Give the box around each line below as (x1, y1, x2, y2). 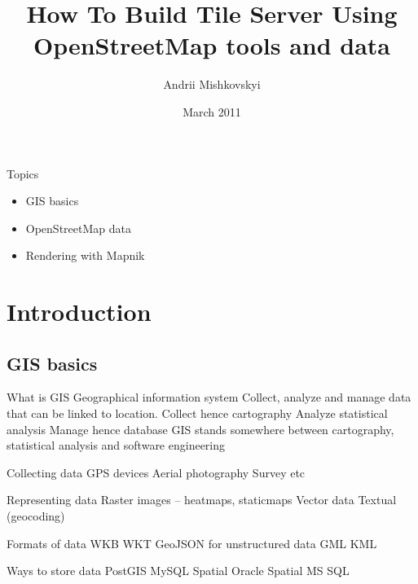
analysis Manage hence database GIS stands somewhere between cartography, (7, 420, 394, 437)
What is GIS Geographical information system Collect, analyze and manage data (7, 389, 411, 406)
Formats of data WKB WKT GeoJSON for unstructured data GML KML (7, 534, 377, 551)
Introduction (7, 295, 152, 328)
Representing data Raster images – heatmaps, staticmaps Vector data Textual (7, 491, 397, 508)
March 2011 (183, 103, 241, 120)
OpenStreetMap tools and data (33, 29, 391, 62)
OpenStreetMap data (25, 219, 131, 236)
